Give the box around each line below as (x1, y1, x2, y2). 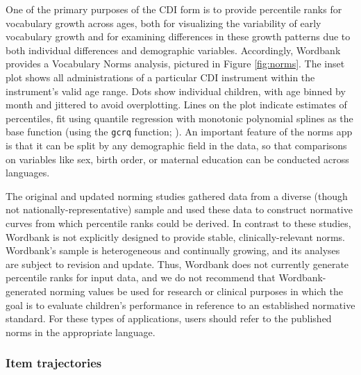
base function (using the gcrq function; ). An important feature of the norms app (6, 124, 353, 139)
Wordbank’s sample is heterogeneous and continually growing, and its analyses (6, 243, 340, 258)
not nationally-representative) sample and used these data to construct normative (6, 202, 353, 217)
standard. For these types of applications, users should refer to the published (6, 311, 332, 326)
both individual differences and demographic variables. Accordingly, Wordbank (6, 42, 341, 57)
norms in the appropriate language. (6, 324, 156, 339)
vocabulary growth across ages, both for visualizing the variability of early (6, 15, 321, 30)
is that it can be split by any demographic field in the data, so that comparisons (6, 138, 347, 152)
